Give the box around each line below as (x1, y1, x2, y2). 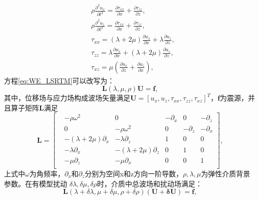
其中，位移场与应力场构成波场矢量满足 (4, 92, 130, 103)
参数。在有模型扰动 (4, 178, 67, 188)
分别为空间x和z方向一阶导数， (85, 168, 183, 179)
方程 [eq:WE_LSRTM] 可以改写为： (4, 75, 115, 85)
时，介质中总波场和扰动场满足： (97, 178, 202, 188)
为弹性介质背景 (201, 168, 250, 179)
